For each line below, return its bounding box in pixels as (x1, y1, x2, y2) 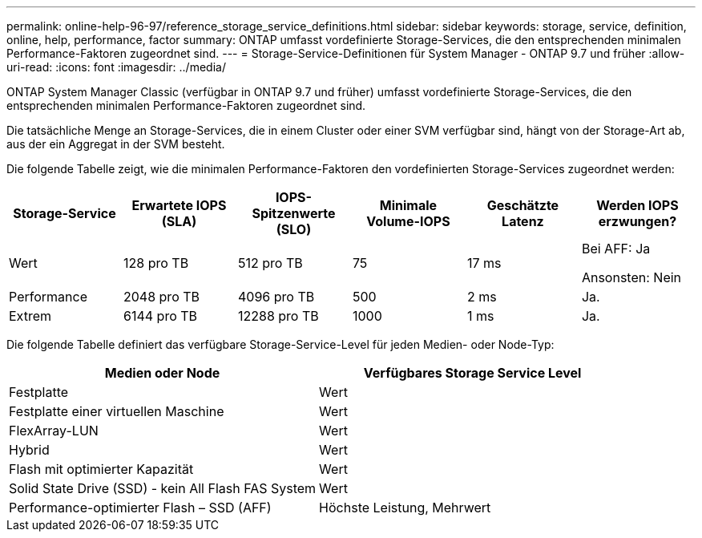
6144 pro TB (123, 308, 198, 324)
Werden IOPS (596, 197, 679, 213)
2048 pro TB (123, 289, 200, 305)
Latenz (502, 213, 544, 229)
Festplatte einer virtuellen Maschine (9, 403, 224, 419)
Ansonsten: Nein (581, 269, 682, 285)
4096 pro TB (237, 289, 315, 305)
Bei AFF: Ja (581, 241, 651, 257)
